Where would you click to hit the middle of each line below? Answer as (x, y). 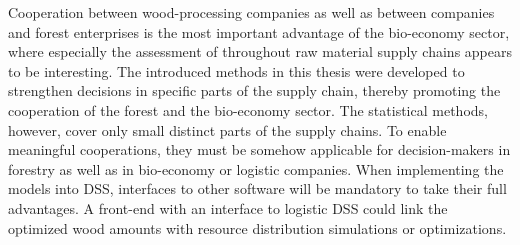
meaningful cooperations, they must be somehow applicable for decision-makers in (259, 149)
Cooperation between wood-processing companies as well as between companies (251, 12)
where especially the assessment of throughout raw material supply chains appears (260, 51)
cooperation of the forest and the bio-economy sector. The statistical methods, (248, 109)
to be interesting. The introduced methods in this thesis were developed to (236, 70)
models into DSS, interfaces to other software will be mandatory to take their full (257, 188)
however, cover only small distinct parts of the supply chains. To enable (227, 129)
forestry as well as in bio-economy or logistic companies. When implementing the (256, 168)
